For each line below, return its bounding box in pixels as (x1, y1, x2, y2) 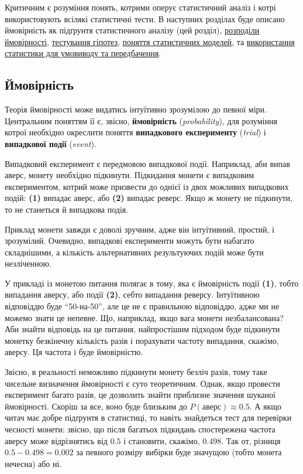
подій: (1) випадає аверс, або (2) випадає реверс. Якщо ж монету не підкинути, (5, 192, 292, 204)
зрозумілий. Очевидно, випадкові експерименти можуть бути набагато (5, 234, 254, 247)
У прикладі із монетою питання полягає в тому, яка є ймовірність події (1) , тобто (5, 277, 299, 289)
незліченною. (5, 257, 51, 270)
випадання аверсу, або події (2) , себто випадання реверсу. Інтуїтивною (5, 288, 260, 301)
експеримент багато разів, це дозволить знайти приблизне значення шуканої (5, 388, 276, 401)
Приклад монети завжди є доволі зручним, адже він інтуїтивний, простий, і (5, 223, 274, 235)
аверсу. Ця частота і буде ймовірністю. (5, 346, 143, 358)
